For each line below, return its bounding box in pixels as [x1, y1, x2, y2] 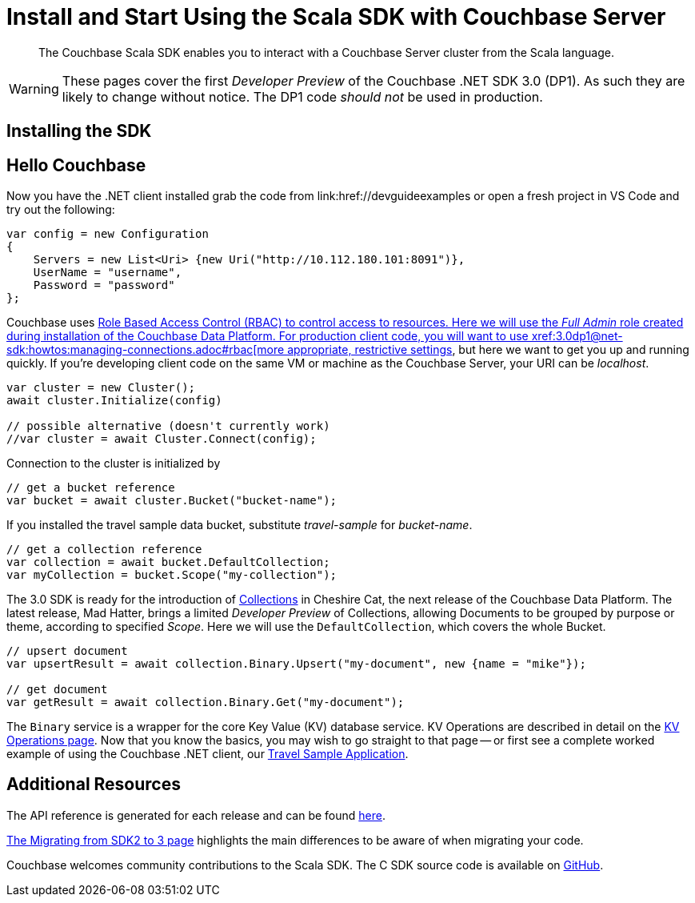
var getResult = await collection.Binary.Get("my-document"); [6, 696, 405, 709]
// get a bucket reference [6, 481, 175, 495]
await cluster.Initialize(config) [6, 394, 222, 407]
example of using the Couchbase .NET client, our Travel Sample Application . [6, 747, 409, 761]
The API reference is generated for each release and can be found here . [6, 808, 385, 822]
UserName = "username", [33, 266, 182, 279]
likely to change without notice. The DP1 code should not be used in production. [62, 88, 543, 105]
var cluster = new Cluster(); [6, 381, 196, 395]
